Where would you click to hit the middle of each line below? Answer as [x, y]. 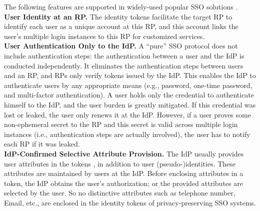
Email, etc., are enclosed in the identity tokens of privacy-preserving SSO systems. [130, 202]
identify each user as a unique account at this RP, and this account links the [121, 26]
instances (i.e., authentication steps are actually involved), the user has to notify [127, 134]
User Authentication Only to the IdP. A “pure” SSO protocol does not [121, 46]
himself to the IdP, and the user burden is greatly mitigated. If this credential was [130, 104]
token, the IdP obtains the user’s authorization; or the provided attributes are [123, 183]
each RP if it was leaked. [42, 144]
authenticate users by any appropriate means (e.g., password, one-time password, [128, 85]
